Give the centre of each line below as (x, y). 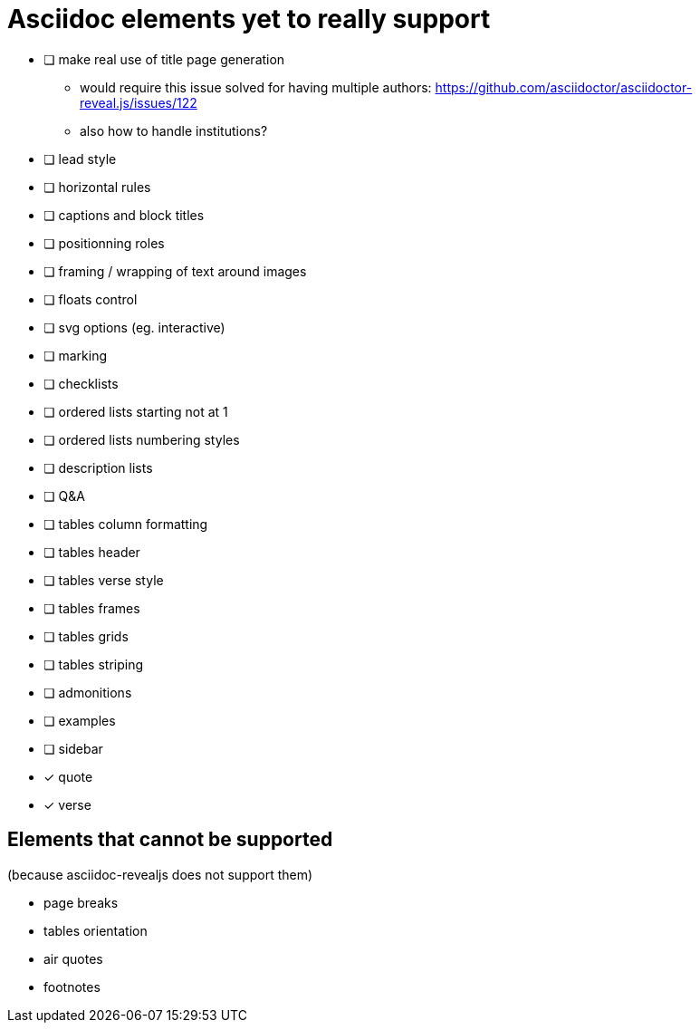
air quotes (73, 958)
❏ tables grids (86, 636)
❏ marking (76, 355)
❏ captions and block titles (124, 215)
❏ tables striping (94, 664)
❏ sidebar (73, 748)
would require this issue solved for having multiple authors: (256, 87)
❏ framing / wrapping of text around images (175, 271)
